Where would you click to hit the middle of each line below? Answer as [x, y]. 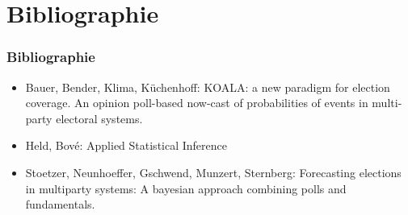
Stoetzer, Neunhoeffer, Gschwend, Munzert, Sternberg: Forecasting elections [213, 172]
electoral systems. [99, 118]
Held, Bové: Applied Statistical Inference [126, 145]
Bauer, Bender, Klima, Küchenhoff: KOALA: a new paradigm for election [208, 87]
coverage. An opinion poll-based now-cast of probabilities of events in [197, 103]
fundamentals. [60, 204]
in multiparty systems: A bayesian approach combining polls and [186, 188]
